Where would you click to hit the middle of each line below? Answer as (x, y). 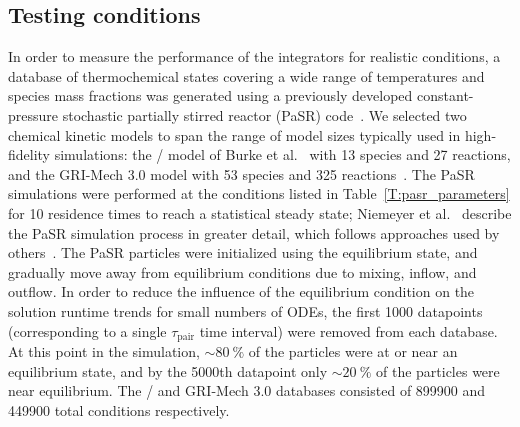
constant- (445, 95)
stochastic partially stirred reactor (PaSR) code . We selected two (264, 114)
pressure (33, 114)
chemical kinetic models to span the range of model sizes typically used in (234, 134)
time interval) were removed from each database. (348, 330)
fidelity (29, 154)
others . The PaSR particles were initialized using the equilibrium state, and (243, 252)
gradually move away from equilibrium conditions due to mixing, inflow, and (242, 271)
